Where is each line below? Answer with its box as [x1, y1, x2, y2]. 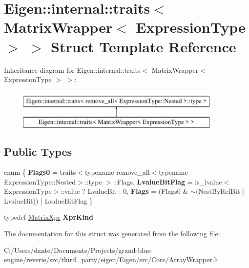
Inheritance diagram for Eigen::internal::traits [4, 64, 141, 75]
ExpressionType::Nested [4, 176, 76, 186]
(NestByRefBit [195, 186, 240, 196]
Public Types [4, 144, 72, 159]
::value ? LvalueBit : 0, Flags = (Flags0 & [61, 186, 188, 196]
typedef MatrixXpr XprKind [4, 212, 94, 222]
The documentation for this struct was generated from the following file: [4, 228, 220, 239]
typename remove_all [84, 167, 150, 177]
